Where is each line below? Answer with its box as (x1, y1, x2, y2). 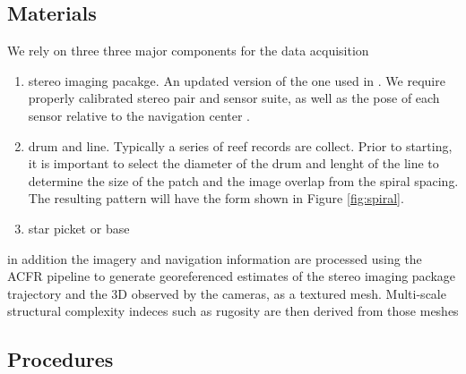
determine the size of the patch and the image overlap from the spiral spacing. (28, 171, 459, 190)
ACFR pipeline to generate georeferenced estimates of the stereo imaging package (7, 267, 456, 285)
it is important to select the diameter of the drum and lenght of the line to (28, 154, 439, 173)
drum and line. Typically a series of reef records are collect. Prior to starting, (28, 136, 453, 155)
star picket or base (28, 218, 130, 237)
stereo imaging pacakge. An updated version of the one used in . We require (28, 71, 445, 89)
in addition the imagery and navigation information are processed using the (7, 249, 422, 268)
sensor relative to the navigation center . (28, 106, 251, 124)
